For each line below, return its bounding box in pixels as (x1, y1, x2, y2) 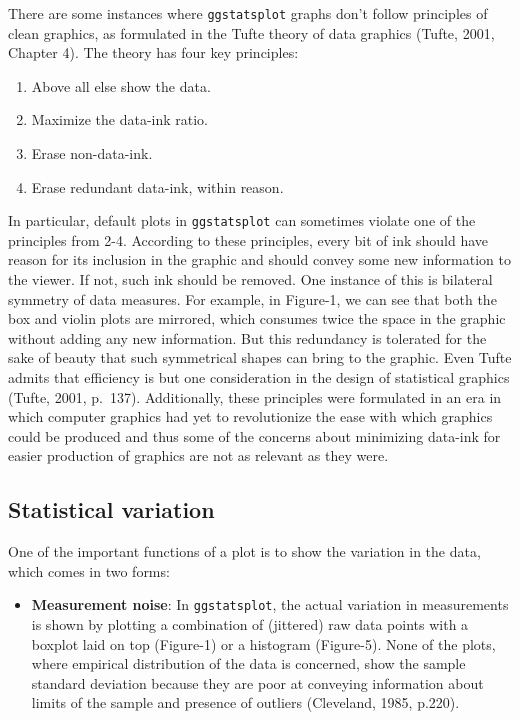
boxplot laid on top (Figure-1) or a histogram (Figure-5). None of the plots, (31, 633, 496, 654)
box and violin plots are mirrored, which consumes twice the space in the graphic (8, 308, 506, 329)
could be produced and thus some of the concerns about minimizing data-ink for (8, 425, 501, 446)
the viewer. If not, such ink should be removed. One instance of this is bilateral (8, 269, 493, 290)
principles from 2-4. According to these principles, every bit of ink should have (8, 229, 489, 250)
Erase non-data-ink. (31, 143, 153, 164)
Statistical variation (8, 494, 215, 525)
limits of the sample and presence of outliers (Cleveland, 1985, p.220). (31, 692, 460, 713)
